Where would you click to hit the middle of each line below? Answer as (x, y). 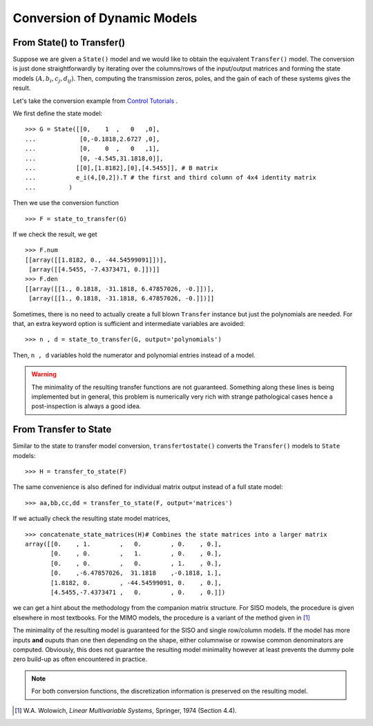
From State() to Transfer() (69, 42)
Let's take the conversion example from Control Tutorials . (95, 101)
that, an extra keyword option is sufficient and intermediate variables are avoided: (129, 324)
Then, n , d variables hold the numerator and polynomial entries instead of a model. (134, 355)
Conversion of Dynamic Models (105, 18)
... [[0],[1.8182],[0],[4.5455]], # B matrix (122, 168)
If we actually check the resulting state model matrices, (92, 519)
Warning (44, 374)
